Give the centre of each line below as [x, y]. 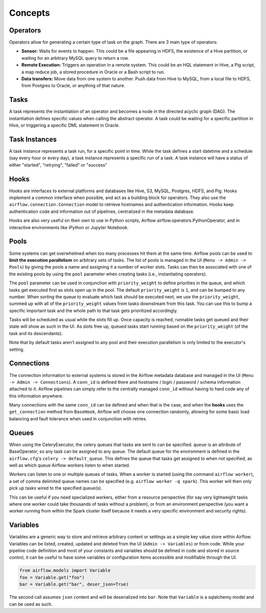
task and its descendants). [36, 333]
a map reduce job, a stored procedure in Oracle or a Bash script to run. [93, 72]
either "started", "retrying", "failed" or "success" [58, 165]
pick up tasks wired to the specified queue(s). [56, 488]
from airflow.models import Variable [65, 571]
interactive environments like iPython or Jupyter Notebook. [69, 227]
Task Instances [33, 139]
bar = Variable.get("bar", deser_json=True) [74, 584]
